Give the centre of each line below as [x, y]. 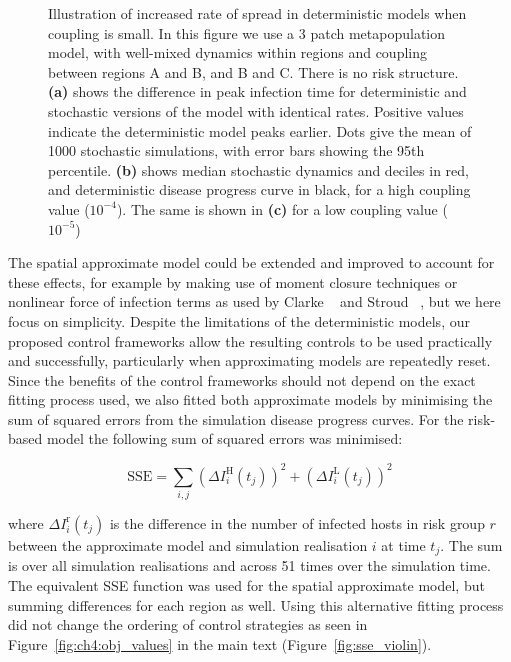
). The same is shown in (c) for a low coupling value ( [282, 208]
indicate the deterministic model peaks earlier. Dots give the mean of [260, 130]
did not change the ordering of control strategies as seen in [188, 624]
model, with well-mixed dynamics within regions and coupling [237, 52]
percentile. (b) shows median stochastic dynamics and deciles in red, [258, 169]
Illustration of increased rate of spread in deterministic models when [257, 13]
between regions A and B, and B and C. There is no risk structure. [253, 71]
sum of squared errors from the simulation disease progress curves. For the [236, 418]
